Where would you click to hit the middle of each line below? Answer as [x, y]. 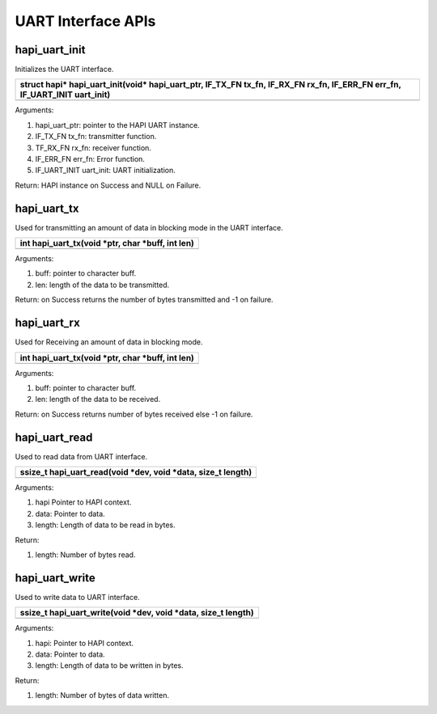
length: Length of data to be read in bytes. [105, 525]
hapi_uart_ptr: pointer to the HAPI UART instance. [117, 125]
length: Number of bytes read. [85, 555]
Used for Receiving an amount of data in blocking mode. [109, 342]
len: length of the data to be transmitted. [102, 285]
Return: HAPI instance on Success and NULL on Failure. [108, 185]
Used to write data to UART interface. [78, 597]
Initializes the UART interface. [64, 70]
